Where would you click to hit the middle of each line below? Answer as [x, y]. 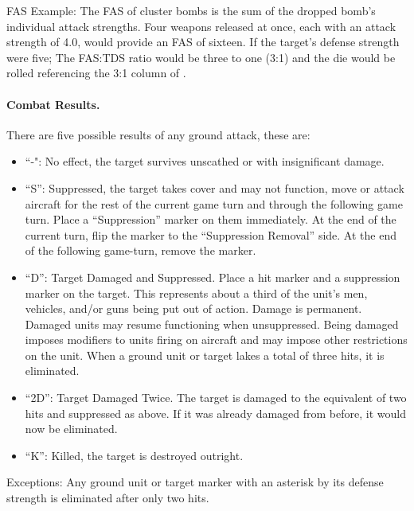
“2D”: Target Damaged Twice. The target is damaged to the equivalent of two [216, 398]
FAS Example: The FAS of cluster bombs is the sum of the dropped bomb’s [191, 10]
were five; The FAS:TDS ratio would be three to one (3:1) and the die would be [201, 57]
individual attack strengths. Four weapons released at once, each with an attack [201, 26]
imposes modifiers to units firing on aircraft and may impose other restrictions [216, 339]
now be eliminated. [71, 429]
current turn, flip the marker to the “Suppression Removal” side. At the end [211, 234]
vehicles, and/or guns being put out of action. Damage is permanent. [193, 308]
